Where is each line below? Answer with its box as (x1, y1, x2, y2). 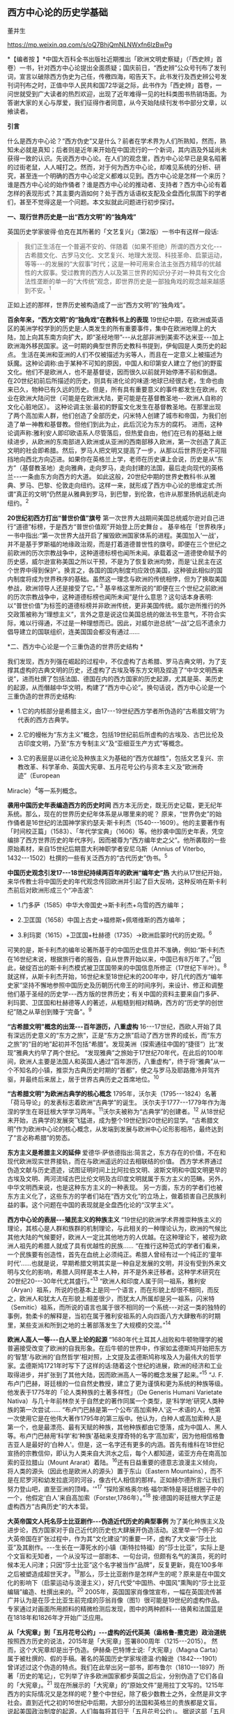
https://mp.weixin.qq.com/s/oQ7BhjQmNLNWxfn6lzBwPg (7, 40, 173, 49)
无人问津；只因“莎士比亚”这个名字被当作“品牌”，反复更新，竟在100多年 (19, 1561, 224, 1569)
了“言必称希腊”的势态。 (7, 1134, 75, 1142)
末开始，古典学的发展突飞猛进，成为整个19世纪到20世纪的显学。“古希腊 (7, 1116, 213, 1125)
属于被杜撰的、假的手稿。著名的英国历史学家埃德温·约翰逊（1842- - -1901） (7, 1655, 221, 1663)
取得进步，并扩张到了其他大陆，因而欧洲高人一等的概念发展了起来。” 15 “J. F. (7, 1370, 224, 1379)
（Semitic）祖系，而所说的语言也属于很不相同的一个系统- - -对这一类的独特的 (7, 1303, 226, 1311)
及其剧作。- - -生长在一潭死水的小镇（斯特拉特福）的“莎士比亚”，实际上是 (16, 1543, 225, 1552)
